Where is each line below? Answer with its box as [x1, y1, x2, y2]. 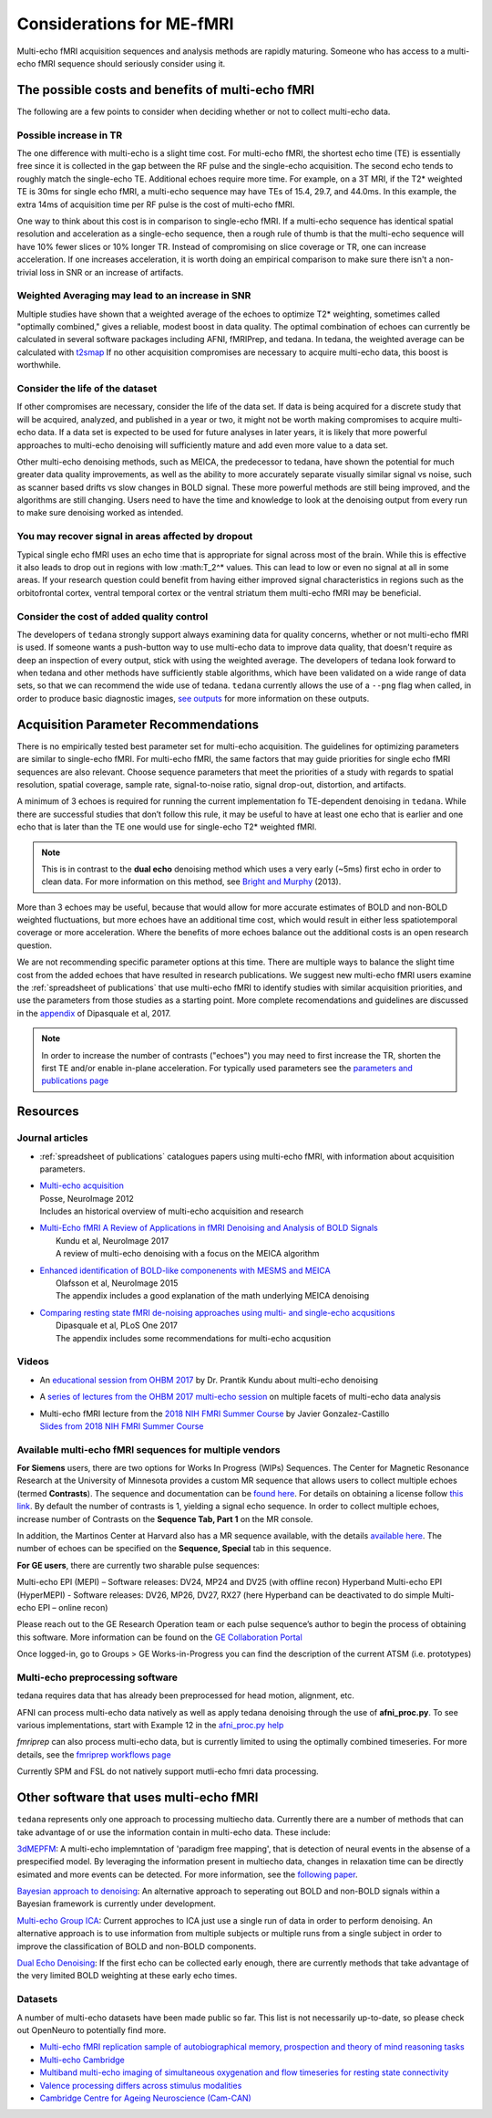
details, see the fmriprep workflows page [16, 1748, 172, 1760]
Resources [16, 1104, 79, 1120]
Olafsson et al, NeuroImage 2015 [56, 1278, 179, 1289]
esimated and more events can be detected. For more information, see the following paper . [16, 1869, 358, 1880]
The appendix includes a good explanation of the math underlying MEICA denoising [56, 1290, 369, 1301]
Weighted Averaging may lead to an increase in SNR [16, 289, 251, 302]
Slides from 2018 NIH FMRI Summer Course [39, 1420, 204, 1432]
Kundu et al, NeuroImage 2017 [56, 1235, 169, 1246]
